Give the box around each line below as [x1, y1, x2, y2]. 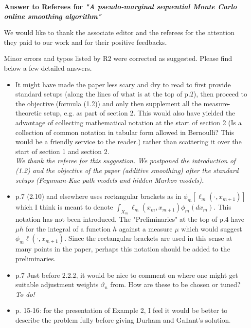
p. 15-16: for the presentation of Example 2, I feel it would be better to [15, 305, 228, 315]
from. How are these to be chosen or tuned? [110, 279, 241, 289]
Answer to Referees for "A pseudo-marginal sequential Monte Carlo [4, 1, 237, 11]
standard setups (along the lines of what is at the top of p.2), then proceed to [15, 89, 247, 99]
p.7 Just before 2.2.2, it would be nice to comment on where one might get [15, 270, 238, 280]
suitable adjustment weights [15, 279, 99, 289]
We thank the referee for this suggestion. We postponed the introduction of [15, 155, 236, 166]
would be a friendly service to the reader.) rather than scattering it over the [15, 136, 242, 147]
